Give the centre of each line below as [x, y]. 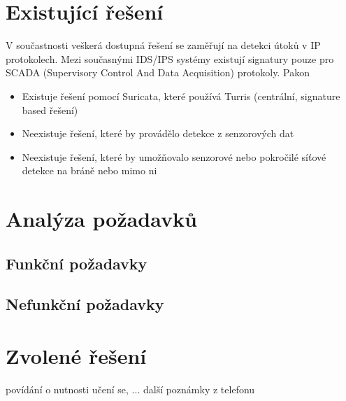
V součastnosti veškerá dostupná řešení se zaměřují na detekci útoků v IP [163, 45]
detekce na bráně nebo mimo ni [89, 170]
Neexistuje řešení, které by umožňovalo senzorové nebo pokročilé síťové [174, 156]
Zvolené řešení [76, 356]
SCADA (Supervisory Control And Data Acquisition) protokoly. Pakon [158, 72]
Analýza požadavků [101, 219]
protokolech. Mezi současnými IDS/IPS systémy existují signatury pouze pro [170, 58]
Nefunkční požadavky [85, 304]
